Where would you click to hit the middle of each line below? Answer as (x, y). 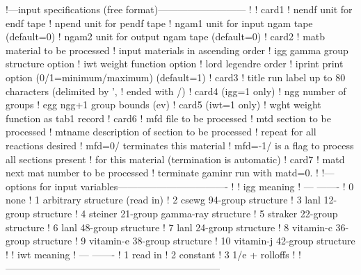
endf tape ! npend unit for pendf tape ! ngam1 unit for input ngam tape (159, 23)
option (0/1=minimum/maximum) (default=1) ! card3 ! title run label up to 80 (176, 77)
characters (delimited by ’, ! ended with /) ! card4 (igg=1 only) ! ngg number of (176, 91)
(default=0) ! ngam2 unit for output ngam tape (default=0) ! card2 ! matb (166, 36)
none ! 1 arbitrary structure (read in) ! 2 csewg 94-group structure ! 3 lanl (163, 200)
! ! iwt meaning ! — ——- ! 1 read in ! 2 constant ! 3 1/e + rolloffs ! (151, 254)
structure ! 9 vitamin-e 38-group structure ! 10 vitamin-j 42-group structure (194, 241)
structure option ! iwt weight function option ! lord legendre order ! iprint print (175, 64)
